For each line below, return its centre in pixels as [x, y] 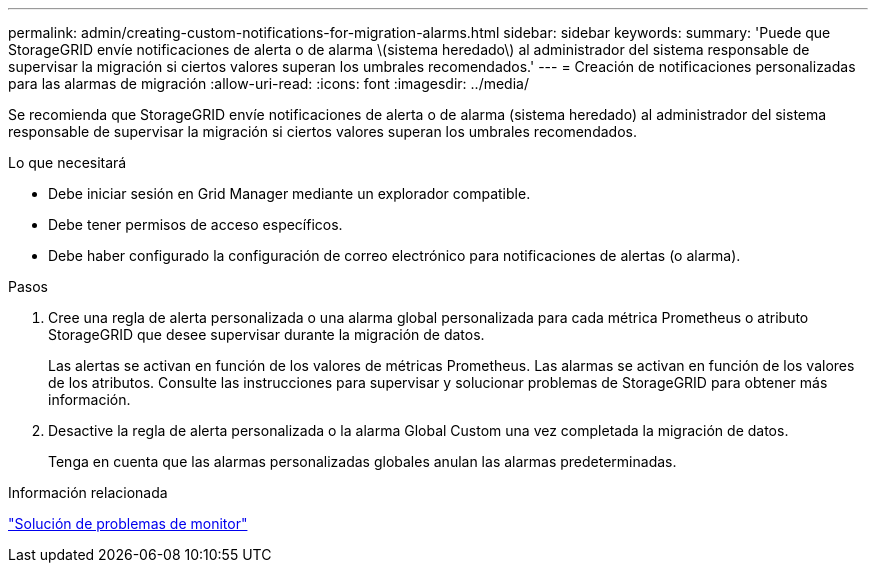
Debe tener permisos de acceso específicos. [195, 224]
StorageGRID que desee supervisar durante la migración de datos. [266, 334]
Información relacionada [88, 492]
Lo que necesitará [67, 162]
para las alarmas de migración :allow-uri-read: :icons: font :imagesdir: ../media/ [268, 83]
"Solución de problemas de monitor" [128, 523]
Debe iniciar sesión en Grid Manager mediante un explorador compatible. [289, 193]
